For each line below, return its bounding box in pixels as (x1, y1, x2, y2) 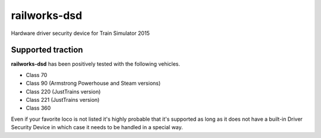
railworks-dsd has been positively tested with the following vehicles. (11, 60, 181, 68)
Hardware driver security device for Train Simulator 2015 (11, 30, 150, 37)
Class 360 (26, 104, 51, 112)
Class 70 (26, 71, 48, 78)
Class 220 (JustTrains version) (26, 88, 101, 95)
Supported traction (11, 45, 83, 55)
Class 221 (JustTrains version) (26, 97, 100, 104)
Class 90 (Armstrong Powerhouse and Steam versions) (26, 80, 161, 87)
